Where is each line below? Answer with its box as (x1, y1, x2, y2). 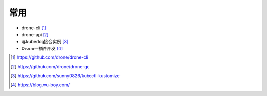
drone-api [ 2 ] (21, 31, 49, 37)
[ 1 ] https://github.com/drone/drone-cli (10, 54, 89, 60)
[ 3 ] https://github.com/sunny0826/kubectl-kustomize (10, 72, 120, 79)
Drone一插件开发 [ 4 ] (21, 45, 63, 51)
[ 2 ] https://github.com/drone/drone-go (10, 63, 90, 69)
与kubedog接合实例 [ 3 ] (21, 39, 69, 45)
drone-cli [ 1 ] (21, 25, 46, 31)
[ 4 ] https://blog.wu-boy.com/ (10, 82, 70, 88)
